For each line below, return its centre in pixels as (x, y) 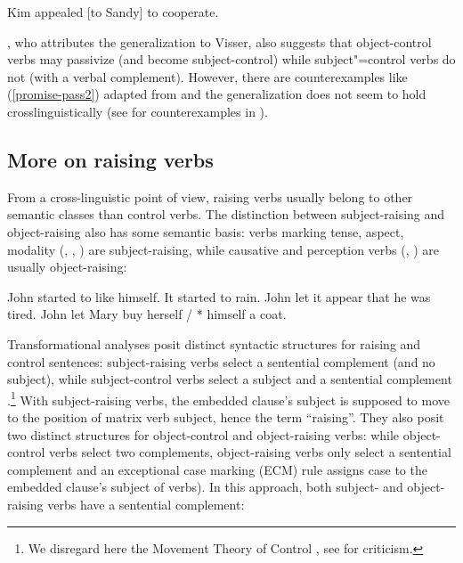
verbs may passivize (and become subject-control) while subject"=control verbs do (231, 59)
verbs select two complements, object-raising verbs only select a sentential (250, 452)
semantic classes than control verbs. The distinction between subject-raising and (226, 214)
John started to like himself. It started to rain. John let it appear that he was (219, 296)
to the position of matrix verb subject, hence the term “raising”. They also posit (226, 416)
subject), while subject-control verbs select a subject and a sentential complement (230, 379)
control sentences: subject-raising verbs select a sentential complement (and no (221, 361)
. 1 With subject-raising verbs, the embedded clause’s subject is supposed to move (228, 398)
